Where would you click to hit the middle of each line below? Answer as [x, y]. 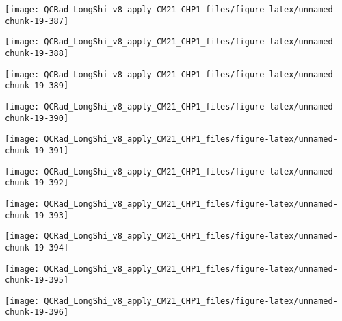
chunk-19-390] [37, 118]
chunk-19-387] [37, 21]
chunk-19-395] [37, 280]
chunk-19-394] [37, 247]
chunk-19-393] [37, 215]
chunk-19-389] [37, 86]
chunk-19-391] [37, 150]
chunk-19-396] [37, 312]
